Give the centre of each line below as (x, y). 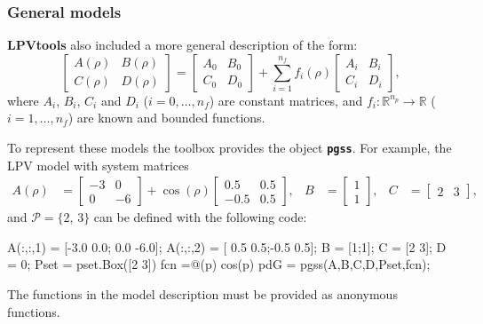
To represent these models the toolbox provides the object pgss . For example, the (230, 147)
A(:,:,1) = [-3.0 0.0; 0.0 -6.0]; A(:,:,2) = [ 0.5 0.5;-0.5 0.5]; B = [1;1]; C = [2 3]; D (227, 246)
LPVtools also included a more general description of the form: (182, 45)
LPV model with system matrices (98, 165)
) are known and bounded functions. (166, 118)
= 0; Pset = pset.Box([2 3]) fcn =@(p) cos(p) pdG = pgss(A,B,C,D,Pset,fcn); (219, 264)
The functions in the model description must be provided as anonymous (202, 294)
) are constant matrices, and (286, 100)
